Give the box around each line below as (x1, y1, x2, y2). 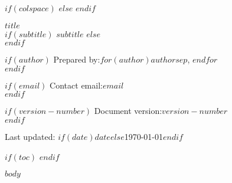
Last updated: (5, 130, 55, 142)
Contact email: (50, 79, 103, 91)
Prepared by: (53, 53, 100, 66)
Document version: (94, 104, 162, 117)
